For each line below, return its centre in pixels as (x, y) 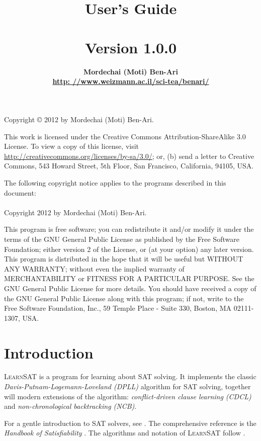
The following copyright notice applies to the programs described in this (115, 183)
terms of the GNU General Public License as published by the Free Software (122, 239)
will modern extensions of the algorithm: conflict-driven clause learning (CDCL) (128, 396)
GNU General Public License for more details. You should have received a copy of (130, 288)
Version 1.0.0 (131, 47)
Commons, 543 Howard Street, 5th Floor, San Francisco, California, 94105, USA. (129, 166)
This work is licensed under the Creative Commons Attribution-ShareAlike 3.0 (125, 136)
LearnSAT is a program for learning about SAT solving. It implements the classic (130, 376)
